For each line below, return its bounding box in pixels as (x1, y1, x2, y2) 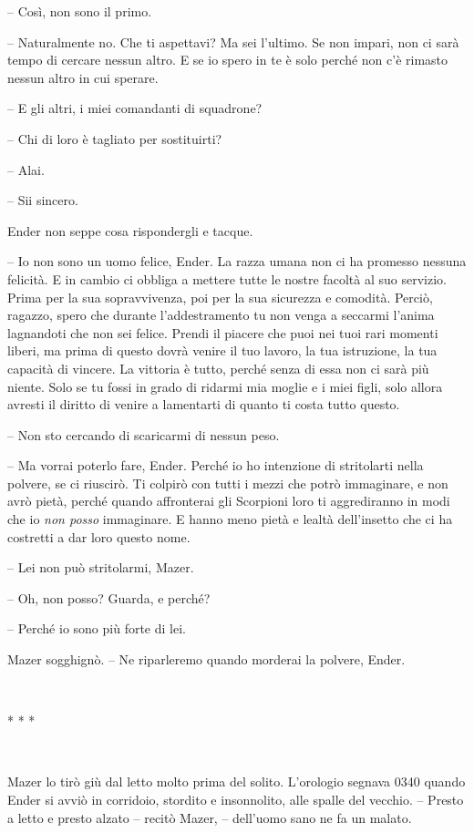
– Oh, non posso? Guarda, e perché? (7, 588, 211, 607)
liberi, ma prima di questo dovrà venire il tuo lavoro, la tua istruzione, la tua (7, 341, 438, 360)
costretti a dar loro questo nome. (7, 527, 191, 546)
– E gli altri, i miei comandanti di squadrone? (7, 98, 263, 118)
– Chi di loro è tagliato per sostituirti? (7, 129, 222, 148)
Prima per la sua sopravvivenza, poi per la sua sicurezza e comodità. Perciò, (7, 287, 433, 306)
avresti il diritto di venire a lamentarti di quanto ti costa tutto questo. (7, 395, 400, 414)
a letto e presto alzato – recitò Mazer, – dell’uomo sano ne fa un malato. (7, 807, 412, 827)
